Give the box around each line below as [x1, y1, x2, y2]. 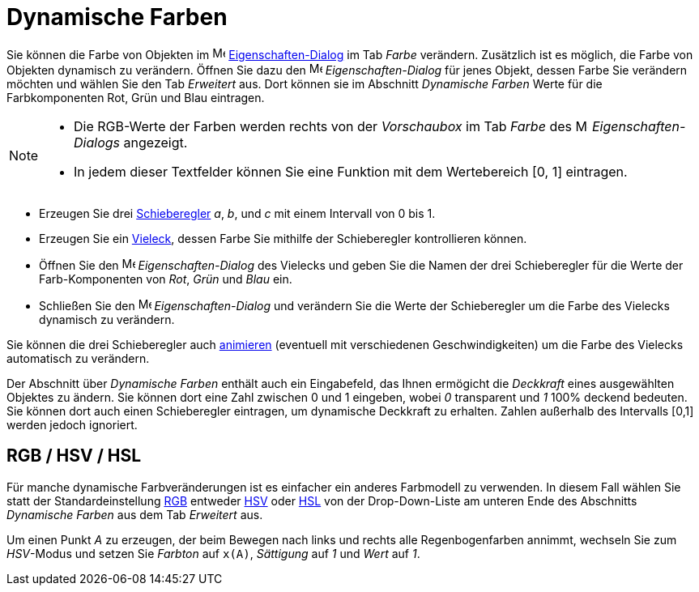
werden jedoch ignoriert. [6, 417, 138, 432]
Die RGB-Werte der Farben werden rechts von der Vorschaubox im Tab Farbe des [74, 117, 572, 134]
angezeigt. [123, 134, 188, 151]
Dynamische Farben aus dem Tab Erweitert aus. [6, 507, 263, 522]
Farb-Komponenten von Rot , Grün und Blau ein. [39, 271, 292, 286]
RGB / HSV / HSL [6, 445, 142, 466]
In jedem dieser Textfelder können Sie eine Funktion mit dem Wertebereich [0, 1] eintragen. [74, 163, 628, 180]
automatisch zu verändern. [6, 351, 150, 365]
